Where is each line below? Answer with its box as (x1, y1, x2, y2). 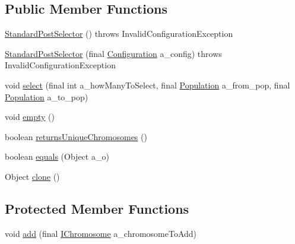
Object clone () (5, 170, 60, 182)
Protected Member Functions (5, 199, 189, 217)
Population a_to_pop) (5, 90, 88, 103)
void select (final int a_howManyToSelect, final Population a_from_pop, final (5, 78, 290, 91)
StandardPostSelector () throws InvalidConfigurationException (5, 27, 233, 40)
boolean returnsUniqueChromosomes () (5, 130, 147, 142)
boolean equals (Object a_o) (5, 150, 109, 163)
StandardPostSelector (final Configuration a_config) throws (5, 47, 222, 59)
